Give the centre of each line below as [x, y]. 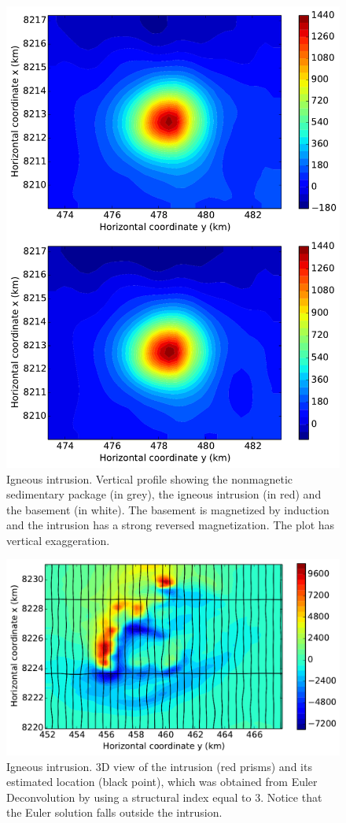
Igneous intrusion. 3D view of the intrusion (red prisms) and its [159, 766]
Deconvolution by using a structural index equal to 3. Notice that [164, 797]
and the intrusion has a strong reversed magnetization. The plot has [171, 525]
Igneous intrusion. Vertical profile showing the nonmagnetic [149, 478]
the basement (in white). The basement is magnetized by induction [168, 509]
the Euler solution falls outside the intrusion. [114, 812]
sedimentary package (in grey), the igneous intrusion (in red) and [164, 494]
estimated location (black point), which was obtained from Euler [162, 782]
